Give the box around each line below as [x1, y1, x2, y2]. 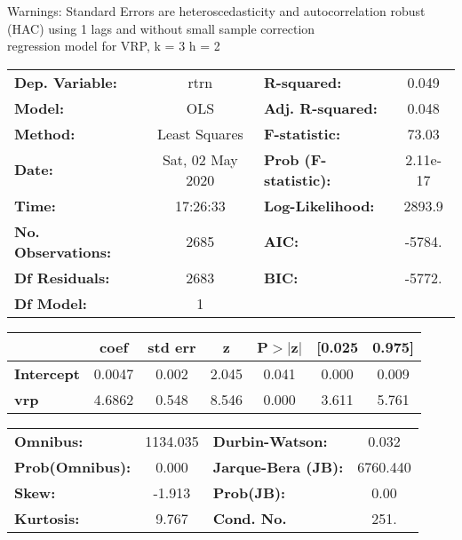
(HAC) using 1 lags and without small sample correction [7, 19, 315, 37]
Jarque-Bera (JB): [212, 456, 344, 477]
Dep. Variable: [14, 71, 117, 92]
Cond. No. [212, 507, 287, 528]
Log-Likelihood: [263, 195, 375, 216]
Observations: [14, 241, 112, 262]
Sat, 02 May [162, 148, 238, 170]
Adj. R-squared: [263, 97, 378, 118]
